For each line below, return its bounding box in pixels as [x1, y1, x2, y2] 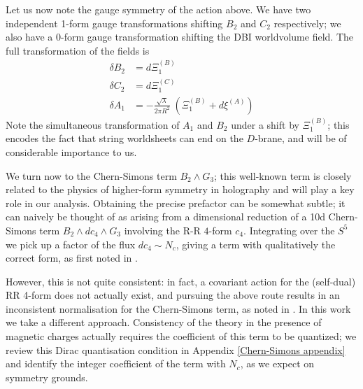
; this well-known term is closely [214, 168, 352, 183]
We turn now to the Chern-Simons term [6, 168, 177, 183]
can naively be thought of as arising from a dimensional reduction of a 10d [6, 209, 325, 224]
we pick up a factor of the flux [6, 236, 136, 251]
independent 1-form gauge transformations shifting [6, 15, 223, 30]
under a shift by [231, 117, 299, 132]
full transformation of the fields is [6, 43, 150, 57]
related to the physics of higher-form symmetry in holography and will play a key [6, 182, 355, 197]
